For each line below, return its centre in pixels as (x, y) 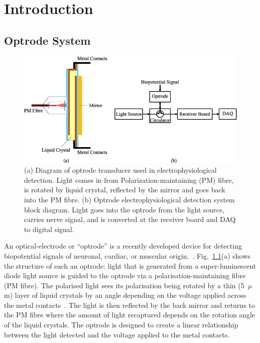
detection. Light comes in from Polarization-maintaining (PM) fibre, (129, 180)
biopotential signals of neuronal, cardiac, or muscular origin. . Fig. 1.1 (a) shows (127, 255)
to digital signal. (49, 229)
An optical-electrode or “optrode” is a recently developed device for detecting (123, 246)
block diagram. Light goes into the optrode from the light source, (124, 209)
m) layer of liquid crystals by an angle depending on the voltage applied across (125, 295)
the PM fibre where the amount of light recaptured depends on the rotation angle (130, 315)
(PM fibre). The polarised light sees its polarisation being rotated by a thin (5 (124, 285)
